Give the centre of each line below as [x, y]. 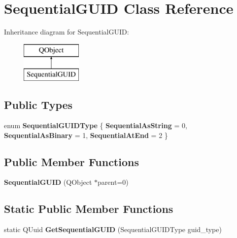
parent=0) [113, 182]
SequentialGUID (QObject [48, 182]
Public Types [38, 105]
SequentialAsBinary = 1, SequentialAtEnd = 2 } [86, 135]
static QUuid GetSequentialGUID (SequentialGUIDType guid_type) [113, 229]
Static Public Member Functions [89, 209]
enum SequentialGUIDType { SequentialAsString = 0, [96, 125]
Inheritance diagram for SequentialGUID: [67, 32]
